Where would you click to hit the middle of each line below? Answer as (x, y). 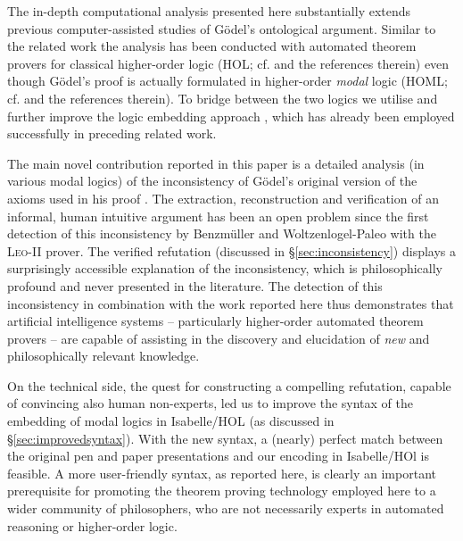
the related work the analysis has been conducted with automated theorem (212, 46)
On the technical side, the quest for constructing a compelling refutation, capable (229, 385)
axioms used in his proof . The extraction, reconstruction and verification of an (223, 198)
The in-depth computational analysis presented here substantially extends (209, 11)
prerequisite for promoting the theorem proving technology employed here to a (222, 491)
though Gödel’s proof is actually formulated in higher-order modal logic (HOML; (227, 81)
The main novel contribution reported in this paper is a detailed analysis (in (216, 163)
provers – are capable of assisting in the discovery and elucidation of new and (219, 338)
